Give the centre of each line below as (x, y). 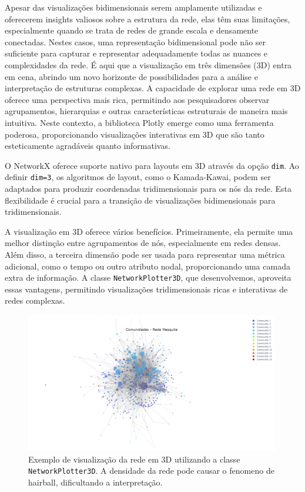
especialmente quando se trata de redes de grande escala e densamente (132, 30)
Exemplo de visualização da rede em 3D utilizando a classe (134, 459)
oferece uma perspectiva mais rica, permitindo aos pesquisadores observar (137, 99)
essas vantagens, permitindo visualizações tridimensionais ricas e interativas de (146, 289)
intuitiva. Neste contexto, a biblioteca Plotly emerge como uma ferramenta (139, 122)
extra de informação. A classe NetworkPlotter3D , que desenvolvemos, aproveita (148, 277)
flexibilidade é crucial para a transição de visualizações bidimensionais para (140, 200)
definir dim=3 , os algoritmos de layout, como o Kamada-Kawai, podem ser (138, 177)
